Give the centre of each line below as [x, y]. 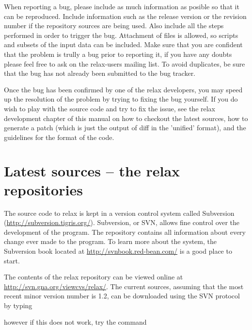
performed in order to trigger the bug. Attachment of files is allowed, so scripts [121, 35]
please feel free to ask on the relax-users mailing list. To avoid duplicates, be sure [125, 63]
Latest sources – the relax [92, 170]
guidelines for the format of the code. [59, 137]
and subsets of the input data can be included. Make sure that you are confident [123, 44]
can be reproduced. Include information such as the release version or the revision [125, 16]
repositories [43, 189]
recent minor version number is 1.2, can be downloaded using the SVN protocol [122, 296]
